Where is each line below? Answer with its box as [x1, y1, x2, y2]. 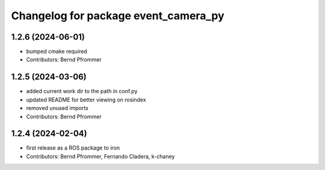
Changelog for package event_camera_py [11, 9, 225, 22]
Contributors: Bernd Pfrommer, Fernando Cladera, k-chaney [26, 153, 175, 160]
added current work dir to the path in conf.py [26, 88, 138, 95]
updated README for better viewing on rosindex [26, 96, 147, 103]
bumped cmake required [26, 48, 87, 55]
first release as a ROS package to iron [26, 144, 120, 151]
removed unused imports [26, 105, 88, 112]
